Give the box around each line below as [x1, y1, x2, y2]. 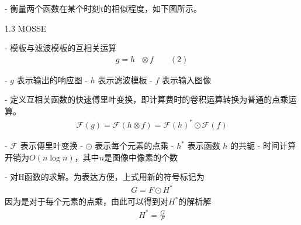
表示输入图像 [161, 73, 211, 86]
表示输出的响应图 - [16, 73, 88, 86]
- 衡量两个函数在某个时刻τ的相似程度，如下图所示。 [5, 2, 202, 14]
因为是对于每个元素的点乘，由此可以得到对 [5, 195, 168, 207]
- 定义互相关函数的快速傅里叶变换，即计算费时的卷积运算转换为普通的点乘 [5, 93, 289, 105]
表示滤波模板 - [98, 73, 153, 86]
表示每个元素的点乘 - [95, 139, 174, 152]
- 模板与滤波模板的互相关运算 [5, 42, 117, 54]
